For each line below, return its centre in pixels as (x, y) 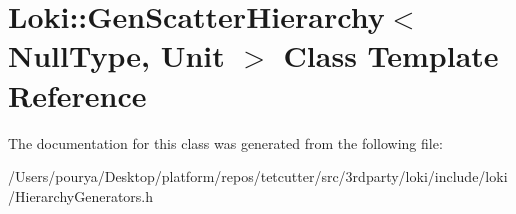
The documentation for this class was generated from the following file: (225, 142)
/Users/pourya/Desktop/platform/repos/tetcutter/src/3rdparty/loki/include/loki (258, 176)
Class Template (391, 55)
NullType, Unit (116, 55)
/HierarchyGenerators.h (81, 195)
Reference (77, 94)
